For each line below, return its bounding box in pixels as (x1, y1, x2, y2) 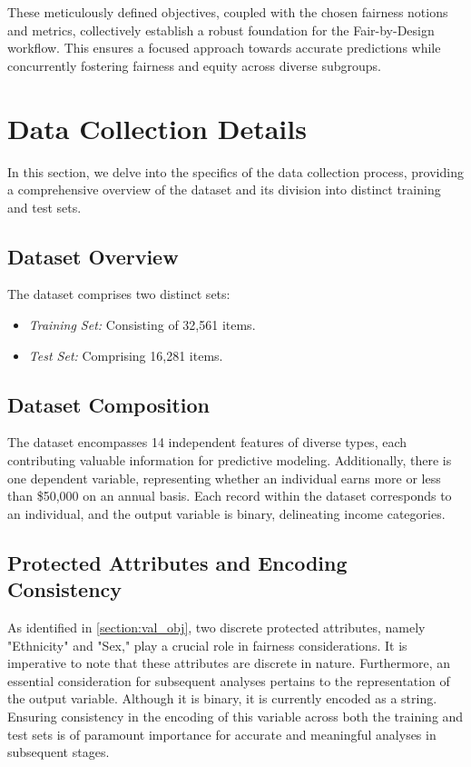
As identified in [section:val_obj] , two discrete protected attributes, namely (7, 618, 426, 637)
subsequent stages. (7, 742, 110, 762)
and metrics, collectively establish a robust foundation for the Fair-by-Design (7, 20, 435, 39)
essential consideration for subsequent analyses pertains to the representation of (7, 671, 450, 690)
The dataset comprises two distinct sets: (7, 284, 231, 304)
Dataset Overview (7, 242, 179, 270)
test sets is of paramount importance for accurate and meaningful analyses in (7, 724, 437, 743)
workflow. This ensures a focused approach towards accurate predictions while (7, 38, 441, 57)
